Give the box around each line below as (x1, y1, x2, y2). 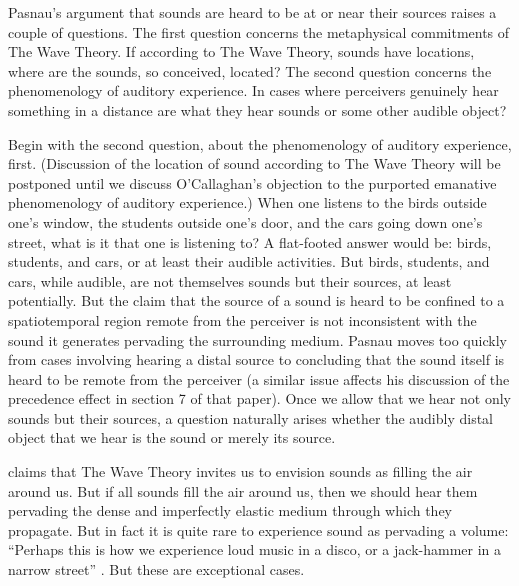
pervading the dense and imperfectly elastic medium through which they (8, 500, 453, 521)
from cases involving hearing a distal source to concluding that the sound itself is (8, 349, 505, 370)
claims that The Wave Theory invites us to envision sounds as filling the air (8, 461, 473, 482)
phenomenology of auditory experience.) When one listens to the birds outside (8, 192, 487, 213)
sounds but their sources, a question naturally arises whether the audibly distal (8, 407, 494, 428)
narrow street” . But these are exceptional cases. (8, 559, 305, 580)
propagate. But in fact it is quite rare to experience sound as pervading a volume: (8, 519, 509, 540)
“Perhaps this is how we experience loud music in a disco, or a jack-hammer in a (8, 539, 502, 560)
